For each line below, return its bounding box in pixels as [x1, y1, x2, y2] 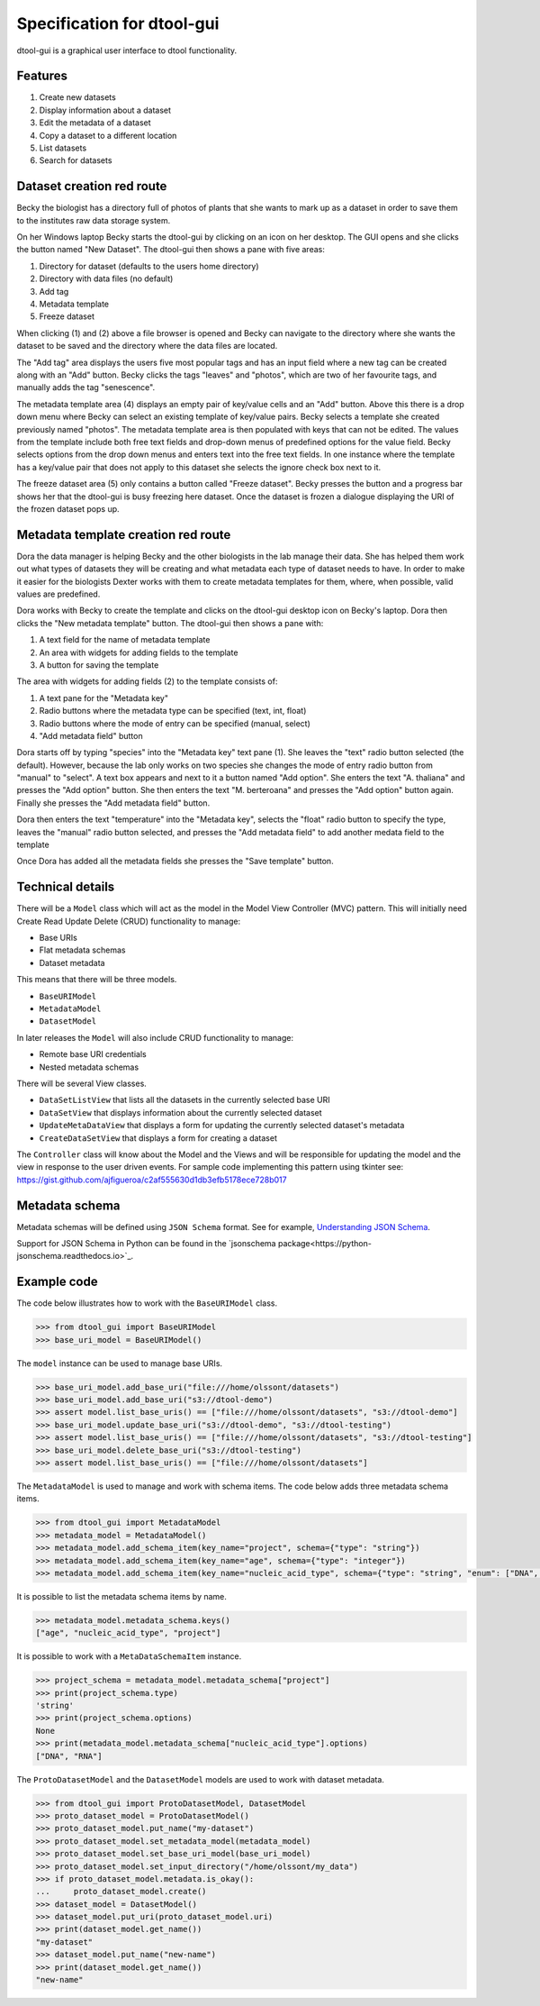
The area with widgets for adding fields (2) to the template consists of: [16, 676, 278, 687]
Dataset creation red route [16, 178, 167, 194]
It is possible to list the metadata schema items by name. [16, 1591, 227, 1601]
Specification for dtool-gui [16, 14, 220, 33]
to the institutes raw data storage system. [16, 214, 171, 225]
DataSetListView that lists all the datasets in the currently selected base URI [39, 1095, 330, 1106]
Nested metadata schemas [39, 1062, 139, 1072]
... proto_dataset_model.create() [35, 1886, 207, 1897]
